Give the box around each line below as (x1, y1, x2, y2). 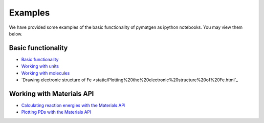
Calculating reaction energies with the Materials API (21, 102, 126, 108)
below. (9, 31, 22, 36)
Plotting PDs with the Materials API (21, 109, 91, 115)
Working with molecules (21, 70, 70, 76)
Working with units (21, 63, 59, 69)
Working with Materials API (9, 89, 94, 98)
